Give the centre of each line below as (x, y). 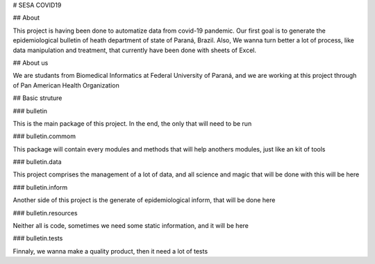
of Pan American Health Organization (66, 85)
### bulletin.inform (40, 187)
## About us (31, 63)
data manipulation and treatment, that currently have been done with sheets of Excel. (135, 50)
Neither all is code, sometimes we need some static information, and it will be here (131, 226)
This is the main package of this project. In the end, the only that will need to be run (132, 123)
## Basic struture (37, 98)
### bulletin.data (37, 162)
